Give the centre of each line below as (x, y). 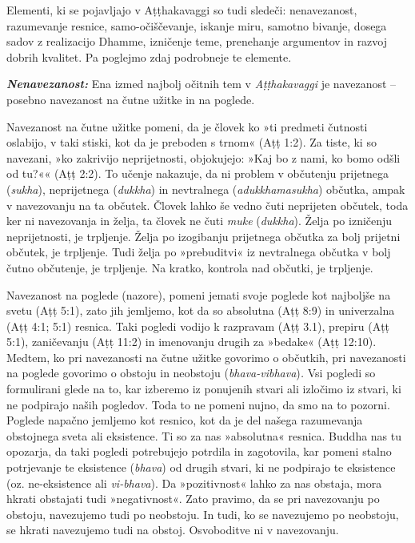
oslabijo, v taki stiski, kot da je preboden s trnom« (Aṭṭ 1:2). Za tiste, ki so (192, 142)
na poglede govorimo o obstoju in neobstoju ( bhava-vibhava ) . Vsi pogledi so (191, 373)
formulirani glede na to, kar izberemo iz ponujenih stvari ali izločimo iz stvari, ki (204, 389)
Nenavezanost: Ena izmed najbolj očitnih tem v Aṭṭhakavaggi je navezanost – (202, 84)
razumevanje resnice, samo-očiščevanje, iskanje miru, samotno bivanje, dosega (197, 25)
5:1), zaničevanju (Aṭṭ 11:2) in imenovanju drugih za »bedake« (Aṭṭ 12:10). (192, 342)
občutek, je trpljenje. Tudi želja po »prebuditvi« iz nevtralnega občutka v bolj (199, 252)
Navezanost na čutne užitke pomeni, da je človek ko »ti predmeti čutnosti (187, 126)
